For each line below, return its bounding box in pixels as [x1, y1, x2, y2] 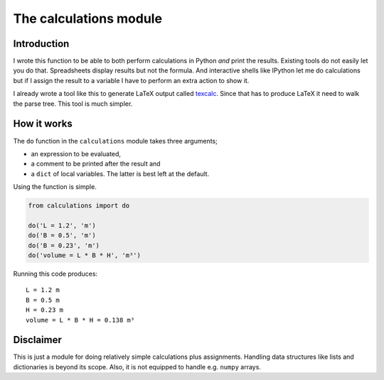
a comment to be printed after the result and [31, 160, 161, 168]
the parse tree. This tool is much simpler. [13, 99, 133, 108]
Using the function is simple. [13, 183, 97, 191]
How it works [13, 118, 73, 130]
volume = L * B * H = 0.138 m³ [26, 316, 135, 324]
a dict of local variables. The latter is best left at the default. [31, 169, 210, 178]
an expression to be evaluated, [31, 149, 121, 158]
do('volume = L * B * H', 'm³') [28, 251, 142, 259]
